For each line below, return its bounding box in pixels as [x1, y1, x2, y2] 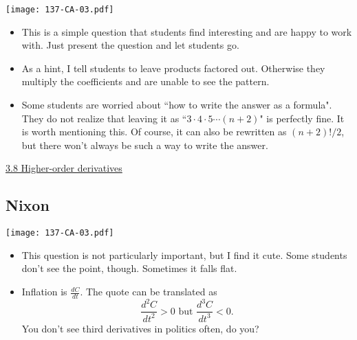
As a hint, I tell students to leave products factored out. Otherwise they [21, 60, 325, 75]
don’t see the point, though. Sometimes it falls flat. [21, 261, 237, 275]
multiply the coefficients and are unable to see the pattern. [21, 74, 270, 89]
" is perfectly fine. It [259, 111, 345, 125]
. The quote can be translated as [80, 284, 217, 299]
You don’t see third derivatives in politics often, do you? [21, 321, 259, 335]
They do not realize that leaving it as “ [21, 111, 187, 125]
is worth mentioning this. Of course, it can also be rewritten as [21, 124, 287, 139]
